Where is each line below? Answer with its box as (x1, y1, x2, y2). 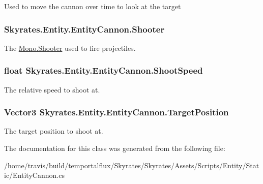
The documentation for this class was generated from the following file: (4, 143, 225, 154)
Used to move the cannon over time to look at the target (4, 1, 181, 11)
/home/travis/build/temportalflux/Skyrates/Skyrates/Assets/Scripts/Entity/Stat (4, 160, 259, 170)
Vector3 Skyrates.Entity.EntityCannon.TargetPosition (4, 106, 229, 118)
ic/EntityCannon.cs (4, 170, 65, 180)
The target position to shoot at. (4, 126, 103, 136)
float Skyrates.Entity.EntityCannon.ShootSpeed (4, 64, 203, 77)
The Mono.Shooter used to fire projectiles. (4, 42, 136, 53)
